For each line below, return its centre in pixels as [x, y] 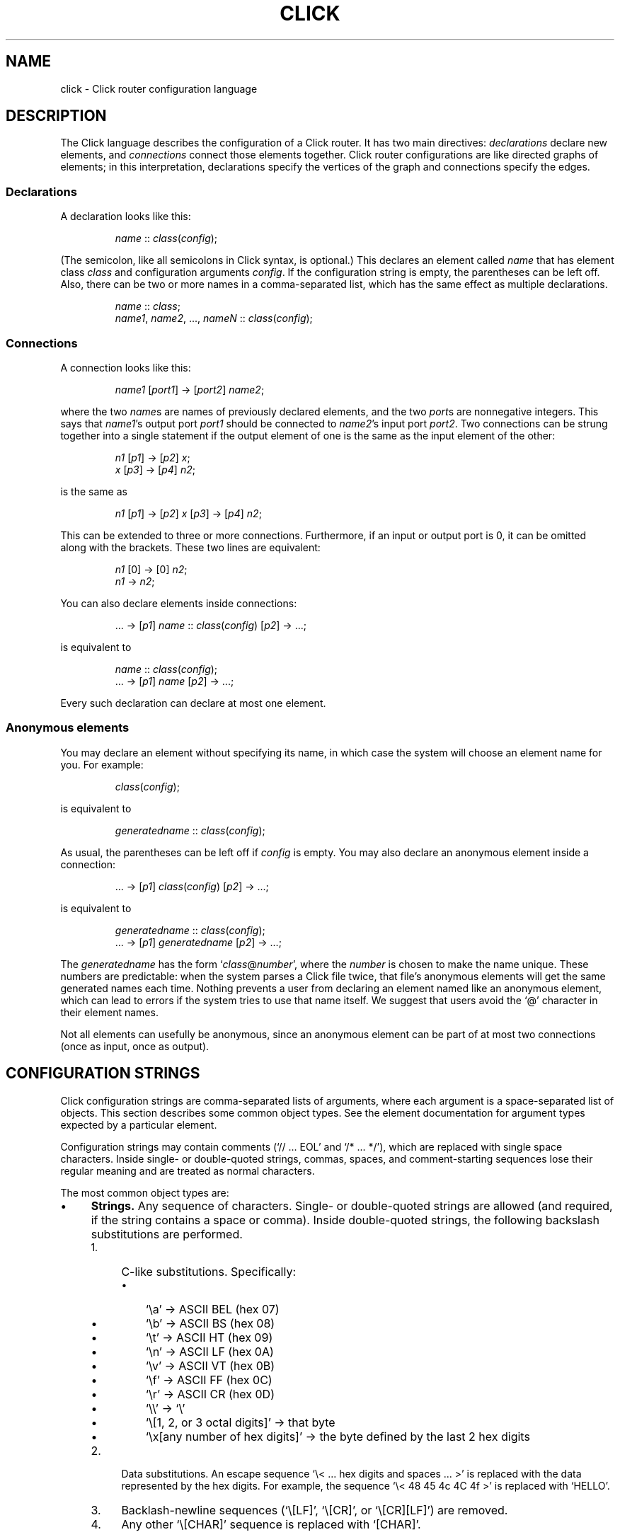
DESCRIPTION [56, 116]
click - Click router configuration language [159, 88]
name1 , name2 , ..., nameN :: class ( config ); [214, 318]
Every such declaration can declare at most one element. [193, 703]
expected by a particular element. [139, 1124]
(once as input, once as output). [135, 1046]
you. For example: [102, 764]
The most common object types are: [145, 1192]
